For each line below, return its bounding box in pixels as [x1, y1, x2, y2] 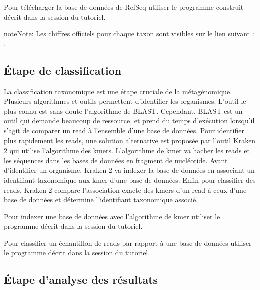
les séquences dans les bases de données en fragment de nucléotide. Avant [4, 155, 228, 165]
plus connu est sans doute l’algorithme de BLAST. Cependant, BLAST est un [4, 105, 243, 116]
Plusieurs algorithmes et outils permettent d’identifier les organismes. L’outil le [4, 96, 246, 106]
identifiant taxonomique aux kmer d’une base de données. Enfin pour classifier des [4, 174, 256, 185]
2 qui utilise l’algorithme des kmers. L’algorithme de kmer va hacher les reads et [4, 145, 250, 156]
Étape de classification [4, 62, 122, 78]
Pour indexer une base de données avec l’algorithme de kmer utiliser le [4, 211, 220, 221]
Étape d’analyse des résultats [4, 272, 158, 287]
